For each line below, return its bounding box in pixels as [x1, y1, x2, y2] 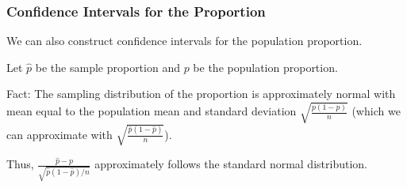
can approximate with [6, 126, 113, 142]
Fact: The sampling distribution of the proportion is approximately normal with [6, 85, 396, 102]
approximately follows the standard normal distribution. [94, 156, 367, 172]
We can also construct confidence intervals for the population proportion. [6, 32, 363, 49]
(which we [351, 103, 401, 119]
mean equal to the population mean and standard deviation [6, 103, 297, 119]
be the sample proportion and [35, 58, 180, 75]
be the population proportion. [193, 58, 338, 75]
